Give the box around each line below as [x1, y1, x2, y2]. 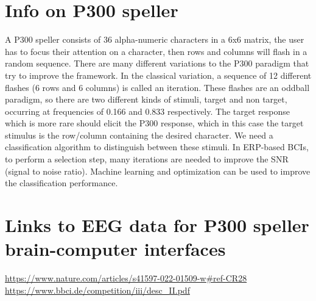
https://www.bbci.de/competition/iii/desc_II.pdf [5, 283, 190, 296]
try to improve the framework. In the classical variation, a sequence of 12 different [5, 68, 312, 81]
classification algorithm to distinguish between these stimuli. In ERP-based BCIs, [5, 140, 309, 153]
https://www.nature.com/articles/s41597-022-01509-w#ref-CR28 [5, 272, 247, 285]
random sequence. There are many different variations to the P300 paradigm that [5, 57, 309, 70]
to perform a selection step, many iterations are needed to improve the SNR [5, 153, 289, 165]
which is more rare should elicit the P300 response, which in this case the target [5, 117, 304, 129]
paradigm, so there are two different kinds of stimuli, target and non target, [5, 93, 287, 106]
